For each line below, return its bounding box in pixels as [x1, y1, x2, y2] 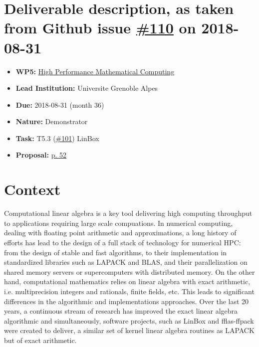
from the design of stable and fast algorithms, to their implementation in [4, 247, 227, 257]
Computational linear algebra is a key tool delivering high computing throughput [4, 208, 253, 218]
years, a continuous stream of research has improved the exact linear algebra [4, 306, 238, 316]
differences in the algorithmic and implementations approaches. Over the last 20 [4, 296, 249, 306]
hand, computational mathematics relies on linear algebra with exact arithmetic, [4, 276, 251, 287]
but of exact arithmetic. [4, 335, 77, 345]
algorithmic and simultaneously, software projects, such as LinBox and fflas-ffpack [4, 315, 254, 326]
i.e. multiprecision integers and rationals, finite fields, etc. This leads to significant [4, 286, 255, 296]
